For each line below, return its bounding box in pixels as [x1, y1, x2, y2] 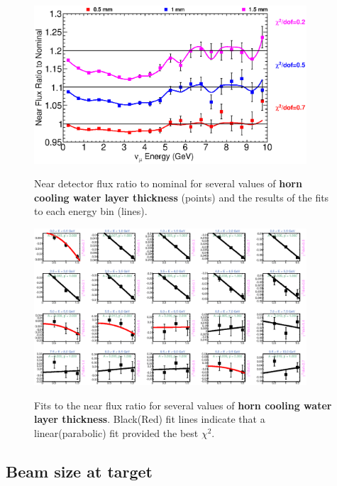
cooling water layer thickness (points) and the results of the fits [34, 189, 329, 204]
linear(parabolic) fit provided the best [34, 425, 199, 440]
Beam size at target [6, 460, 153, 482]
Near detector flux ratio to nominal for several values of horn [34, 176, 302, 191]
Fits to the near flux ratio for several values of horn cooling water [34, 397, 332, 412]
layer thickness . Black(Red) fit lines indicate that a [34, 412, 265, 426]
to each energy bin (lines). [34, 204, 148, 219]
